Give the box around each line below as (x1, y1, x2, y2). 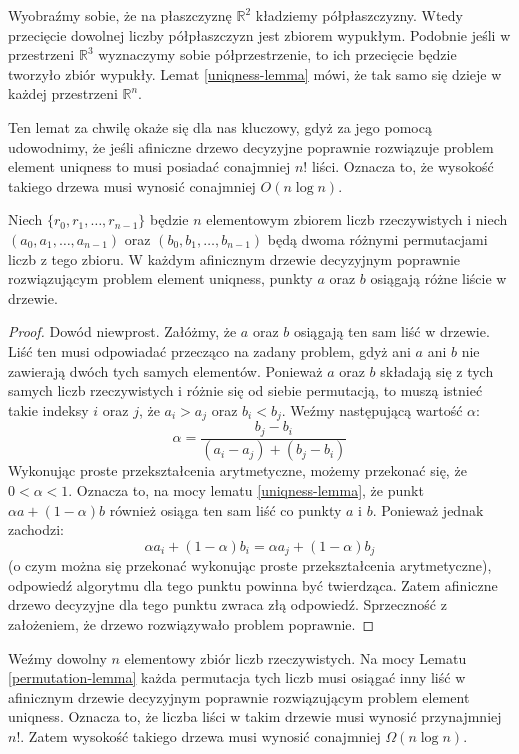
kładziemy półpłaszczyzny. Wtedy (255, 5, 463, 25)
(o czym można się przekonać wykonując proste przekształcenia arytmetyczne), (8, 555, 492, 576)
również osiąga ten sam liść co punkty (109, 499, 342, 520)
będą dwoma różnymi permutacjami (267, 228, 488, 249)
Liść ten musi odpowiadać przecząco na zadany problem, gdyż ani (8, 340, 411, 361)
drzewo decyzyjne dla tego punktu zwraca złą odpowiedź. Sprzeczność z (8, 594, 447, 615)
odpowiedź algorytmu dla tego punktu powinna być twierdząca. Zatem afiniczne (8, 574, 498, 595)
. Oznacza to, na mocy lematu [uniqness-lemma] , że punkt (68, 480, 424, 501)
